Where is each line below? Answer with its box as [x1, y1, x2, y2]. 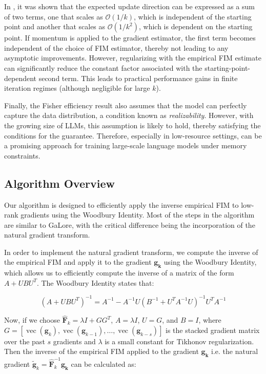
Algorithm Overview [4, 175, 115, 191]
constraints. [4, 150, 40, 161]
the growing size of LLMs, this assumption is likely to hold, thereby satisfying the [4, 120, 261, 130]
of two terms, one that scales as [4, 11, 103, 22]
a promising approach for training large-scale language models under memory [4, 140, 247, 151]
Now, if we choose [4, 314, 60, 325]
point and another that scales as [4, 21, 106, 32]
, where [198, 314, 221, 325]
